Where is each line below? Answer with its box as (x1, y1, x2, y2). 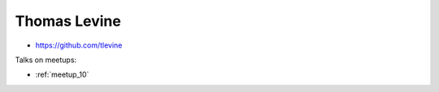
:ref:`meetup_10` (35, 69, 89, 80)
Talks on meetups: (15, 55, 77, 65)
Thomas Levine (15, 12, 121, 30)
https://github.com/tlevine (35, 40, 123, 50)
